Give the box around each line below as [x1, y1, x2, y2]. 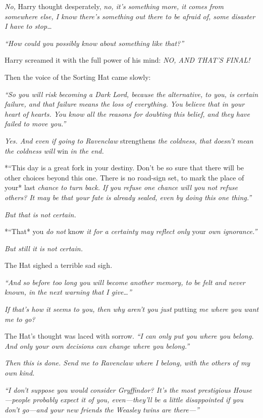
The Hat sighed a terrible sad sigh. [5, 260, 113, 270]
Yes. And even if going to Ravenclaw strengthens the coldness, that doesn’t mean [5, 135, 253, 146]
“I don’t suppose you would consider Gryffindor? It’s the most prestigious [5, 384, 231, 395]
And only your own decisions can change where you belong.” [5, 340, 190, 351]
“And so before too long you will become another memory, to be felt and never [5, 276, 245, 287]
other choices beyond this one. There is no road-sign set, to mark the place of [5, 172, 244, 182]
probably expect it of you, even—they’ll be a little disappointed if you [32, 394, 243, 405]
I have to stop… [5, 21, 52, 31]
